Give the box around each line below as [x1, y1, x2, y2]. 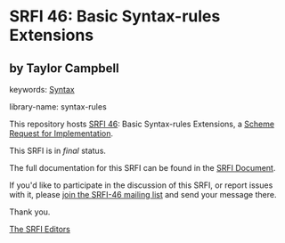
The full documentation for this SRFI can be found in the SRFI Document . [9, 163, 276, 173]
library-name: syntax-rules [9, 101, 107, 112]
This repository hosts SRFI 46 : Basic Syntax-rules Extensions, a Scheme [9, 118, 274, 129]
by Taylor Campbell [9, 61, 119, 76]
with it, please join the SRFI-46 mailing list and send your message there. [9, 190, 277, 199]
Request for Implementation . [9, 128, 114, 139]
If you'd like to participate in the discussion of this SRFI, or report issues [9, 180, 273, 190]
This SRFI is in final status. [9, 145, 107, 156]
